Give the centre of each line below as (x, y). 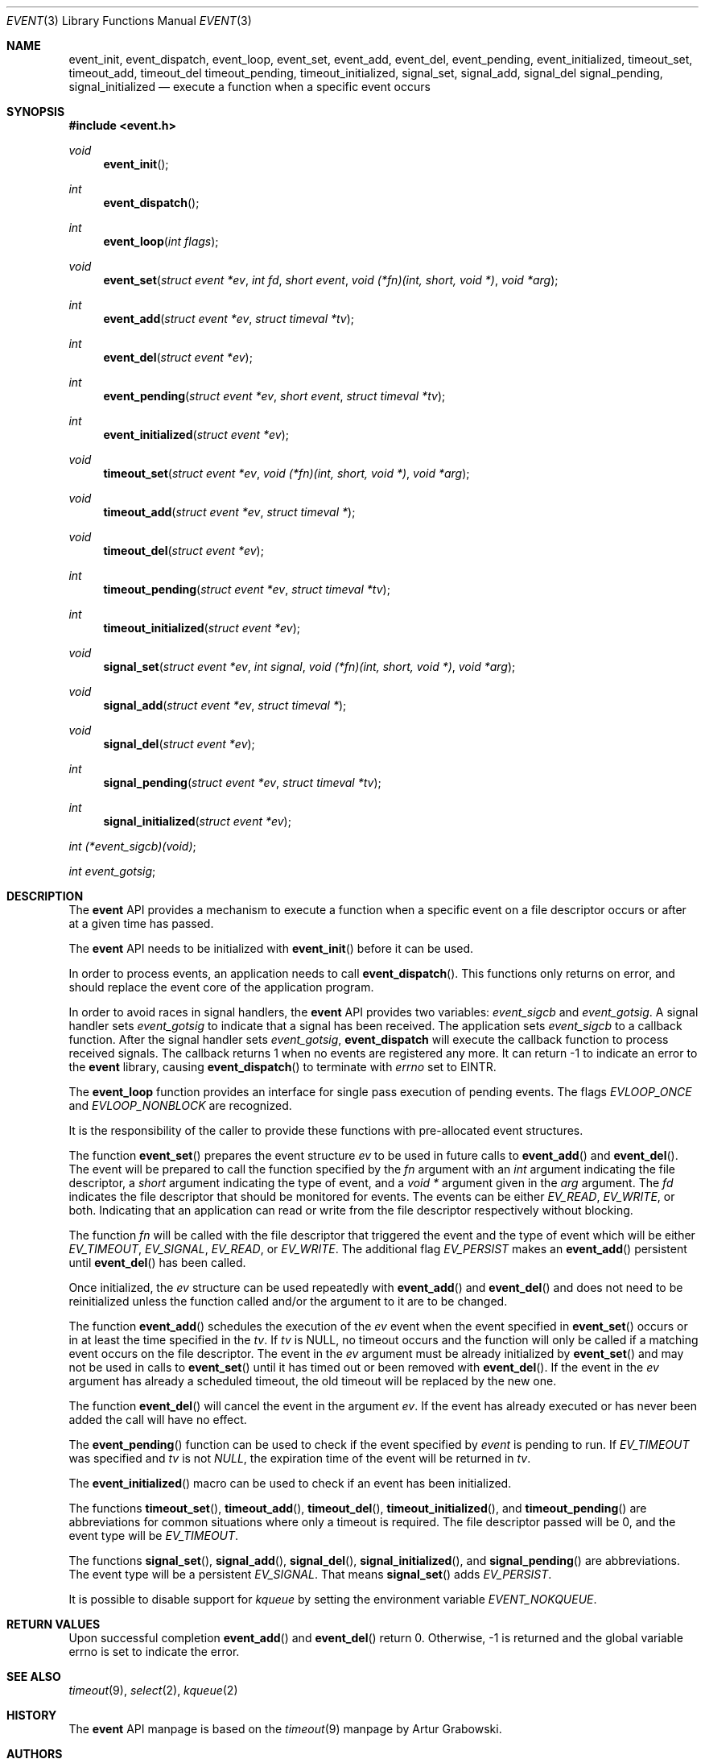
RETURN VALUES (54, 1624)
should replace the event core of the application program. (221, 987)
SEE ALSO (34, 1676)
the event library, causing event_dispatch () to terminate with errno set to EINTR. (282, 1067)
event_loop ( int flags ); (161, 241)
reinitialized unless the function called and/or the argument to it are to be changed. (288, 1301)
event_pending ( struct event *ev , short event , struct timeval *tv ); (274, 396)
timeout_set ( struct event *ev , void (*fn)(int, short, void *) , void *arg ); (287, 473)
